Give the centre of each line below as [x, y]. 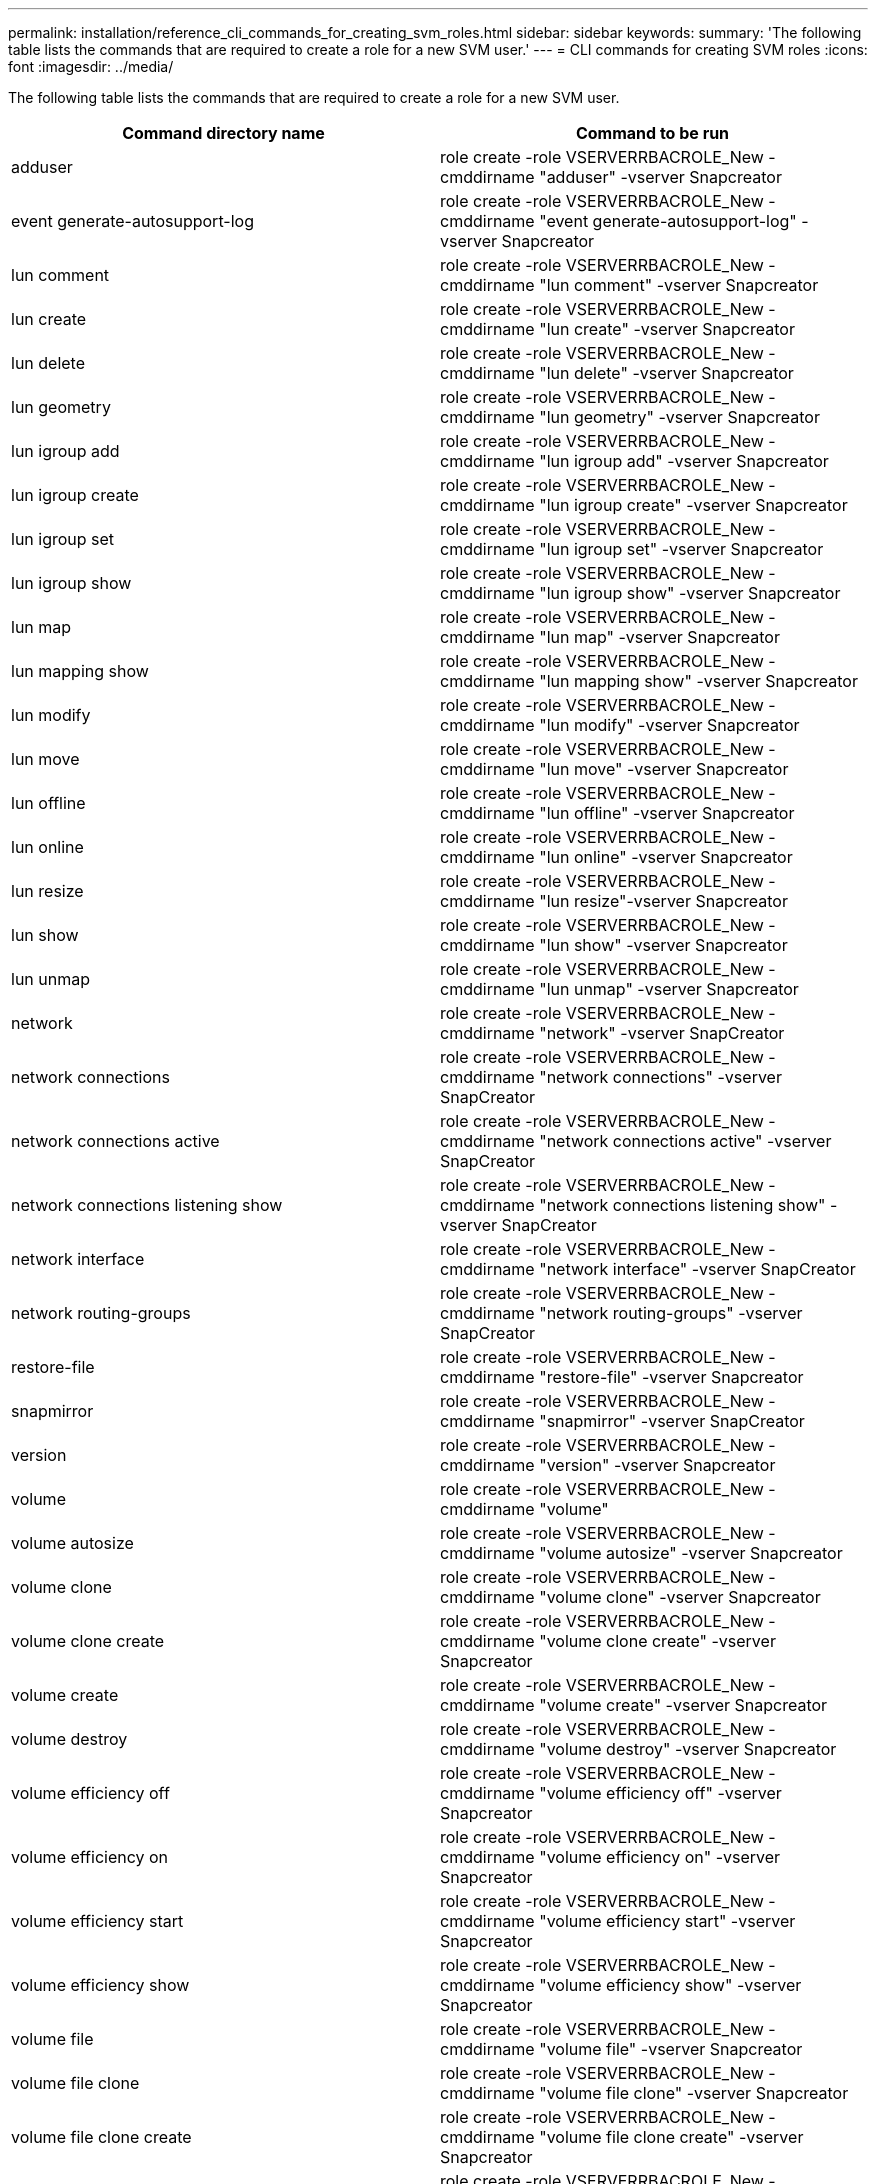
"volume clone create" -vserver [657, 1641]
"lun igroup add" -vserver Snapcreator [684, 461]
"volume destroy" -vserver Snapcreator [688, 1749]
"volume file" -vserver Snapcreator [671, 2049]
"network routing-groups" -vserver [671, 1313]
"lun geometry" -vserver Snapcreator [679, 417]
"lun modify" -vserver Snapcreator [669, 725]
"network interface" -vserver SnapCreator [697, 1269]
